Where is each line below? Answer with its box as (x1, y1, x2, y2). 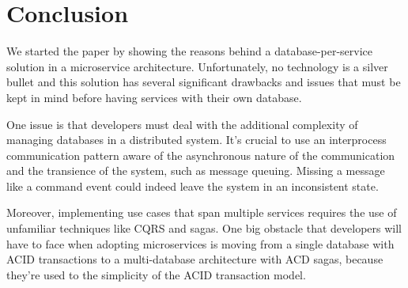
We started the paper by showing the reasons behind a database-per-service (6, 43, 373, 59)
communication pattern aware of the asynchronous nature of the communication (6, 146, 395, 163)
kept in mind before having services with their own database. (6, 89, 302, 105)
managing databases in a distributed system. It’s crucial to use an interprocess (6, 131, 387, 148)
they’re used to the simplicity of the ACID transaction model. (6, 266, 306, 282)
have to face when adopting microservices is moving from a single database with (6, 235, 395, 252)
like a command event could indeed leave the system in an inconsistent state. (6, 177, 379, 194)
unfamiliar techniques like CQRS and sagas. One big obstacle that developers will (6, 220, 402, 237)
